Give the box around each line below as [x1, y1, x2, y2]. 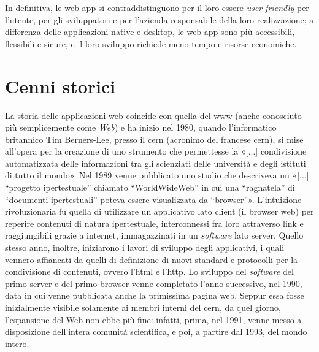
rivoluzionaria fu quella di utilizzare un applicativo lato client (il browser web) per [5, 205, 314, 218]
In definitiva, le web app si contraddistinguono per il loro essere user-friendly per [5, 1, 309, 13]
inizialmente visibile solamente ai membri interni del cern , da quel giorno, [5, 301, 281, 313]
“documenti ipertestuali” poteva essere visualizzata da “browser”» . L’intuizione [5, 193, 302, 205]
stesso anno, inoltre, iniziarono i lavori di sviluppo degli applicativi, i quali [5, 241, 285, 254]
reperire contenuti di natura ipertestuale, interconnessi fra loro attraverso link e [5, 216, 304, 229]
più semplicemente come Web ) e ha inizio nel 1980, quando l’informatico [5, 121, 277, 134]
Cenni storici [5, 73, 116, 98]
